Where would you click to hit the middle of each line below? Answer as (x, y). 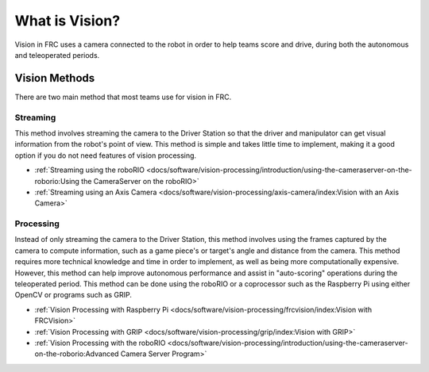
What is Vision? (68, 21)
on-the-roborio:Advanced (77, 354)
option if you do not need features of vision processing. (106, 155)
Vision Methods (55, 78)
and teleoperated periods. (57, 55)
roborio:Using (57, 181)
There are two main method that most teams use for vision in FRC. (123, 97)
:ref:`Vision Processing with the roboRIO (100, 343)
